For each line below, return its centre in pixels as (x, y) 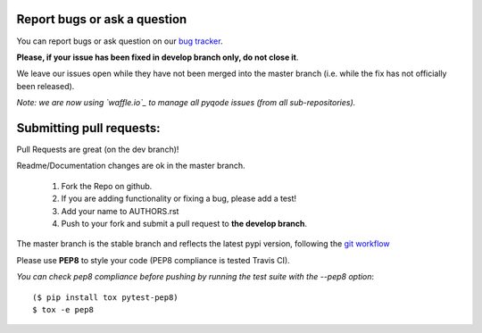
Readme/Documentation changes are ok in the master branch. (131, 166)
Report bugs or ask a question (102, 19)
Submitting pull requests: (88, 128)
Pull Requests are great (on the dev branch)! (98, 149)
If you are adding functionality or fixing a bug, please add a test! (179, 199)
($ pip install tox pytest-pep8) (105, 297)
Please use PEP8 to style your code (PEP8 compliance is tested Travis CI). (153, 260)
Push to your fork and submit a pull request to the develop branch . (184, 223)
